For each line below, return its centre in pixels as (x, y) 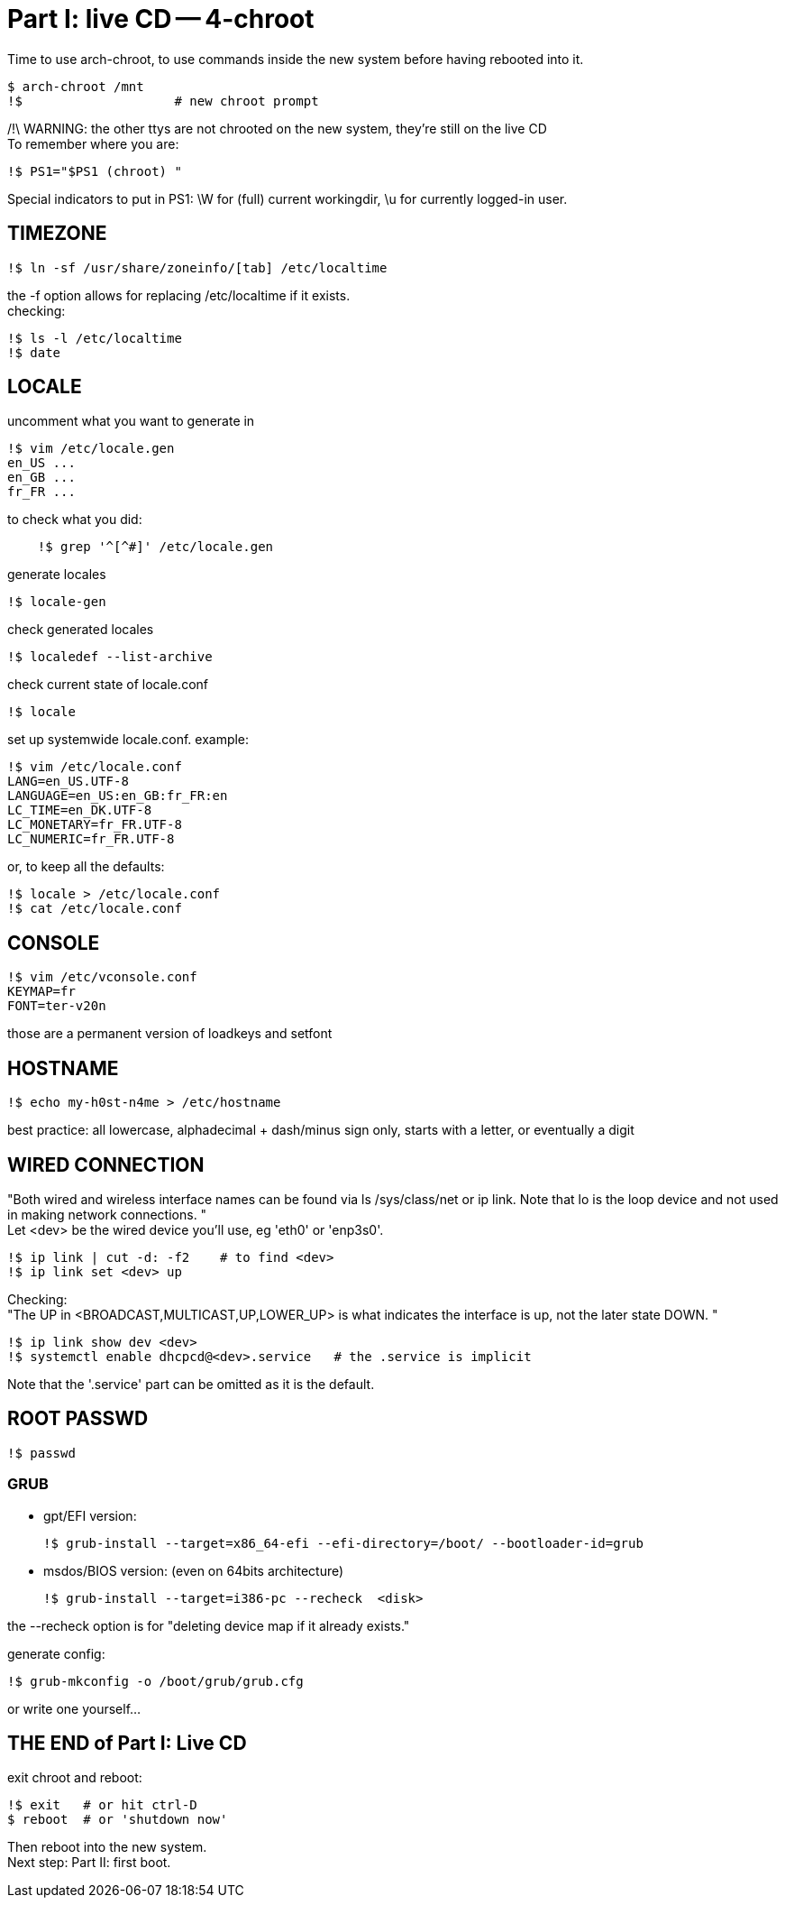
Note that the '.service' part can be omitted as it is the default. (191, 1384)
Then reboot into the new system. (107, 1847)
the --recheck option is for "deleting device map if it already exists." (209, 1625)
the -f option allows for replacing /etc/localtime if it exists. (179, 295)
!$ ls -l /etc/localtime (95, 338)
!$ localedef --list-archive (110, 657)
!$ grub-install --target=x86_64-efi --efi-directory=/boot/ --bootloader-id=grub (343, 1543)
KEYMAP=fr (41, 992)
